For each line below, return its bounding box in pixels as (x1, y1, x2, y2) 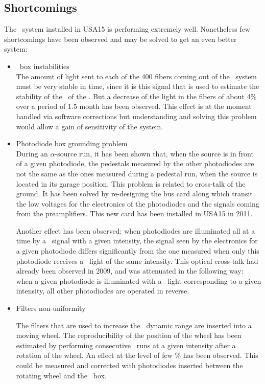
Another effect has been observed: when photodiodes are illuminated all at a (16, 225, 255, 236)
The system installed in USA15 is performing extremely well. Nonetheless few (4, 24, 250, 34)
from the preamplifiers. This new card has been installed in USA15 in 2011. (16, 208, 253, 219)
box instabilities (19, 60, 69, 71)
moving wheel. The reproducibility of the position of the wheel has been (16, 330, 242, 341)
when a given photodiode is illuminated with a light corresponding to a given (16, 275, 261, 286)
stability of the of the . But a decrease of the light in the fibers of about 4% (16, 91, 257, 101)
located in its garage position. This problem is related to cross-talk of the (16, 178, 246, 189)
